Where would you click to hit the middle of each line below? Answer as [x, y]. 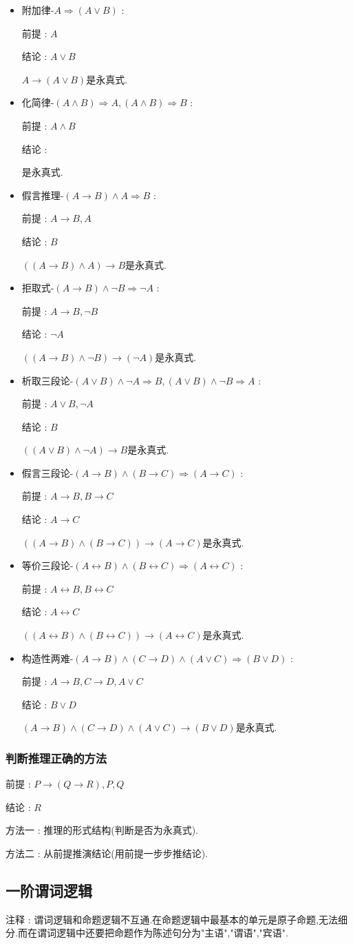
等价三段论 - [47, 565]
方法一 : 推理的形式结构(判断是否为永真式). [102, 830]
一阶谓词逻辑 [49, 890]
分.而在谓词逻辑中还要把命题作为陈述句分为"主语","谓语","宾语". [147, 933]
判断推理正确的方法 [56, 758]
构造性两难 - [47, 658]
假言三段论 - [47, 472]
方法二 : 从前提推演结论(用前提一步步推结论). [107, 853]
